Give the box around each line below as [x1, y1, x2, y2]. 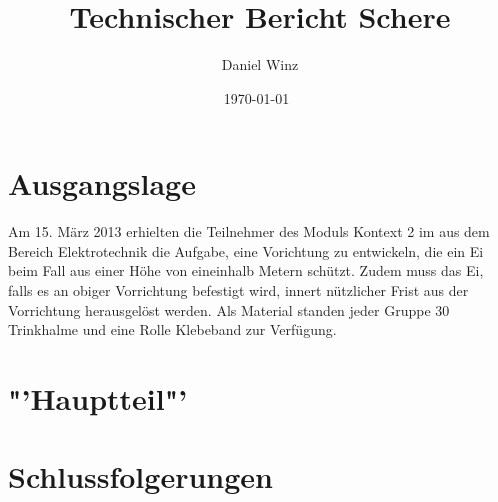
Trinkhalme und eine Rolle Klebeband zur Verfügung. [8, 319, 337, 340]
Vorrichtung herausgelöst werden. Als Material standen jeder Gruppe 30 [8, 299, 450, 320]
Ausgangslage [8, 163, 196, 204]
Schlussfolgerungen [8, 456, 273, 497]
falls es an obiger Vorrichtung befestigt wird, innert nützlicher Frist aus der [8, 280, 469, 301]
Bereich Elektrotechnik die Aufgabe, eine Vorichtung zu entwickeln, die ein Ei [8, 240, 484, 261]
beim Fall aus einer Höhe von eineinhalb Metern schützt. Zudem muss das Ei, [8, 260, 484, 281]
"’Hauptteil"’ [8, 378, 188, 418]
